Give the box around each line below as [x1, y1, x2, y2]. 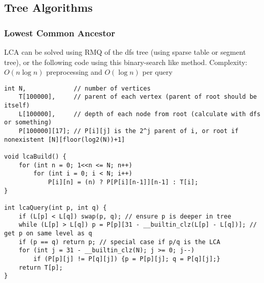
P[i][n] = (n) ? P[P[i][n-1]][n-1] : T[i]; [48, 179, 199, 186]
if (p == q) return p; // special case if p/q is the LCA [18, 238, 221, 246]
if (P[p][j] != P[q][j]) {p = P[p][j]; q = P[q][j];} [33, 255, 221, 263]
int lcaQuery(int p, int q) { [4, 204, 107, 211]
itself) [4, 102, 30, 110]
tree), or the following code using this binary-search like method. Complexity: [4, 56, 248, 67]
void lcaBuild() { [4, 153, 67, 161]
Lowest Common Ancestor [4, 26, 115, 39]
